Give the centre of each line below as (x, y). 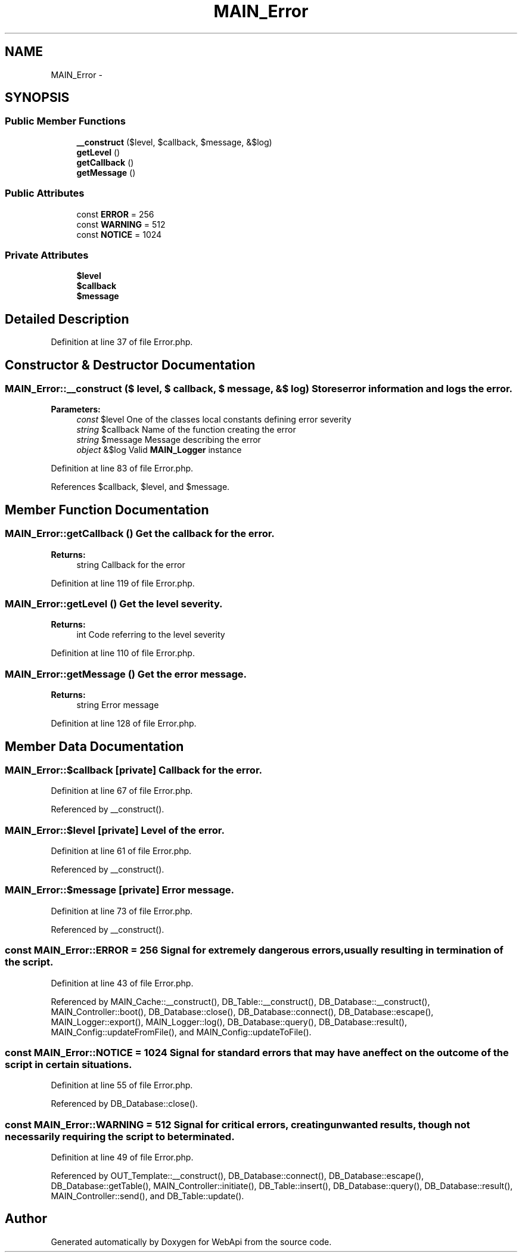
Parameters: (76, 409)
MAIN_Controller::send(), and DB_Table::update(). (147, 1196)
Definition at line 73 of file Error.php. (122, 911)
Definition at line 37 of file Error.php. (122, 342)
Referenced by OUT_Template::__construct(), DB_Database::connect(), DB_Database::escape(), (237, 1176)
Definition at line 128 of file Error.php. (124, 724)
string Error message (118, 705)
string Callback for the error (131, 564)
